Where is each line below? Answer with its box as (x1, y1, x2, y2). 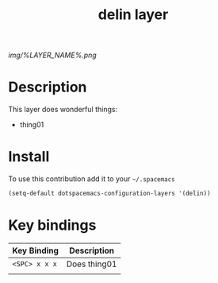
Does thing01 (66, 258, 117, 269)
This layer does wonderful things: (8, 105, 117, 114)
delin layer (98, 6, 169, 24)
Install (8, 148, 50, 166)
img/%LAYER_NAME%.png (8, 50, 97, 60)
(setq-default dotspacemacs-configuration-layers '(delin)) (8, 189, 212, 198)
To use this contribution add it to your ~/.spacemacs (8, 174, 176, 184)
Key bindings (8, 216, 97, 235)
